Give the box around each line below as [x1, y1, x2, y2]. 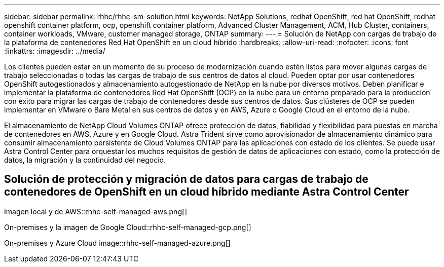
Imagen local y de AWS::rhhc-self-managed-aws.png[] [4, 207, 188, 216]
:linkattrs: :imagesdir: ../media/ [4, 47, 105, 55]
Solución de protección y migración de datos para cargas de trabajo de [4, 173, 368, 186]
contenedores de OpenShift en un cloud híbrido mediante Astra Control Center [4, 185, 409, 199]
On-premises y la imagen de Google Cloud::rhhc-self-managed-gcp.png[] [4, 222, 251, 232]
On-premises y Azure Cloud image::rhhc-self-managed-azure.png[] [4, 238, 231, 247]
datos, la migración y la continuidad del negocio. [4, 156, 166, 164]
